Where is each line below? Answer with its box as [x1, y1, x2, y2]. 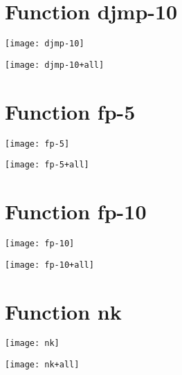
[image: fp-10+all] [5, 259, 94, 270]
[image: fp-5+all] [5, 160, 89, 170]
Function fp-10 [5, 197, 147, 226]
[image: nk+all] [5, 360, 80, 370]
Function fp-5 [5, 97, 136, 125]
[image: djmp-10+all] [5, 60, 104, 70]
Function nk [5, 297, 122, 325]
